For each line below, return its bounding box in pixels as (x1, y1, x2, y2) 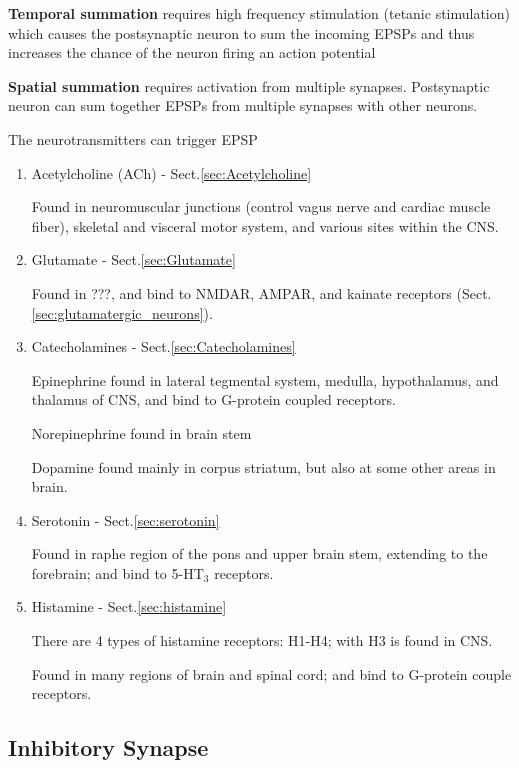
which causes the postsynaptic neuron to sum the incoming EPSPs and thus (8, 22, 475, 43)
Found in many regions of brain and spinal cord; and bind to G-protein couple (31, 663, 512, 684)
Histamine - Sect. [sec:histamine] (31, 596, 227, 617)
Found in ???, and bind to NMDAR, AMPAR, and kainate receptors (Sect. (31, 282, 492, 303)
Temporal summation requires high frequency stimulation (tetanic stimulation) (8, 3, 510, 23)
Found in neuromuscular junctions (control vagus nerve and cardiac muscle (31, 196, 491, 217)
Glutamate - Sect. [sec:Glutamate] (31, 249, 236, 270)
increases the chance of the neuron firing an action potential (8, 42, 376, 63)
